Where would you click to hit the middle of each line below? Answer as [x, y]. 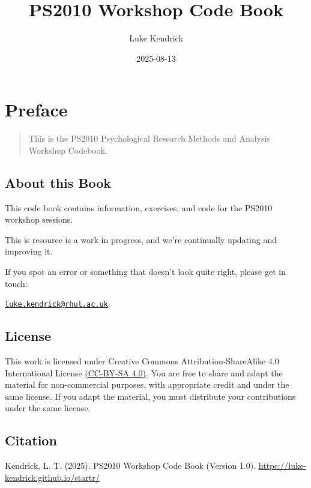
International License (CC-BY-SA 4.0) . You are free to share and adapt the [144, 372]
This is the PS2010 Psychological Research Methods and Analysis [149, 138]
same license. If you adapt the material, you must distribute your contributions [150, 396]
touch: [16, 283]
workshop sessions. [39, 219]
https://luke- [282, 465]
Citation [31, 440]
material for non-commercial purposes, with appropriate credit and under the [147, 384]
